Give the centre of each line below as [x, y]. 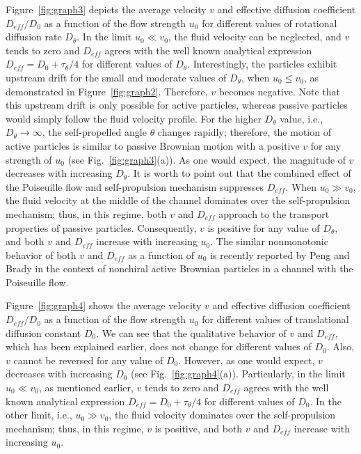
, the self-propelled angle [94, 132]
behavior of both [41, 255]
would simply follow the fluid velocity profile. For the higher [134, 118]
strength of [29, 159]
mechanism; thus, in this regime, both [86, 213]
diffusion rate [34, 37]
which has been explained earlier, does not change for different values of [159, 346]
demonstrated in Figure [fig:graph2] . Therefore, [107, 91]
